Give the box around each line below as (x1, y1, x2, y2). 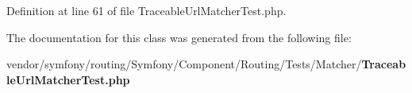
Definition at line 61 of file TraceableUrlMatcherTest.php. (6, 2, 287, 18)
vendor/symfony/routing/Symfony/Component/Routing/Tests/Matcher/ (6, 56, 362, 72)
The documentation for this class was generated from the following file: (6, 29, 352, 45)
